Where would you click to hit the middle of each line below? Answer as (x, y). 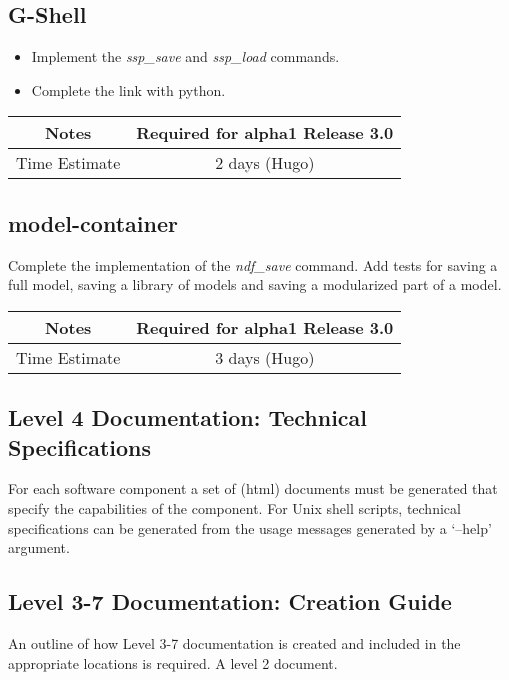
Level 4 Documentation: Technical (188, 417)
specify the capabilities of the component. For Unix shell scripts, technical (234, 507)
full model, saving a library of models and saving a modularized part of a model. (255, 284)
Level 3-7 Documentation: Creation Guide (230, 601)
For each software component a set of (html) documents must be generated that (253, 488)
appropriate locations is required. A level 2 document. (173, 662)
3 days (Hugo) (265, 357)
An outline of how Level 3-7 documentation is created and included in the (234, 642)
